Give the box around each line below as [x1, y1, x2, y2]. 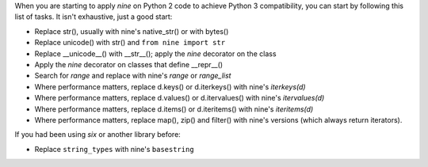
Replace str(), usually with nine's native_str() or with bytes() [34, 26, 229, 36]
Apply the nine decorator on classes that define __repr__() [34, 59, 224, 69]
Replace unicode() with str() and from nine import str [34, 38, 226, 47]
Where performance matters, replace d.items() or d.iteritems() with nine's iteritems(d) [34, 104, 314, 114]
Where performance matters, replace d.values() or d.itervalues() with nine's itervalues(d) [34, 93, 325, 103]
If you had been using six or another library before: [14, 130, 182, 139]
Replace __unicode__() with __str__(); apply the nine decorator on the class [34, 48, 277, 59]
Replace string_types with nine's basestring [34, 144, 194, 154]
